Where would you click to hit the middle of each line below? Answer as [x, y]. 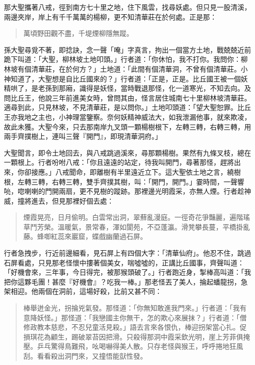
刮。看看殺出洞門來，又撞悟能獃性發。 [85, 356]
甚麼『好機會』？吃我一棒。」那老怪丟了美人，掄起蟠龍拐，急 [150, 281]
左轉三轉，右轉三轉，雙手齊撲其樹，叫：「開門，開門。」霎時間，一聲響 [131, 181]
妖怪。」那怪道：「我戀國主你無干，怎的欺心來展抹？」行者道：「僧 [142, 317]
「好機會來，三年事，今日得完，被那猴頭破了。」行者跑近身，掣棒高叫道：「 [124, 272]
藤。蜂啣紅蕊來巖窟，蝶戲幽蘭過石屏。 [85, 236]
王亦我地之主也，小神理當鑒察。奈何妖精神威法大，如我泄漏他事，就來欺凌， [127, 117]
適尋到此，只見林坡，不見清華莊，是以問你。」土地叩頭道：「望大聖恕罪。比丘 [127, 107]
